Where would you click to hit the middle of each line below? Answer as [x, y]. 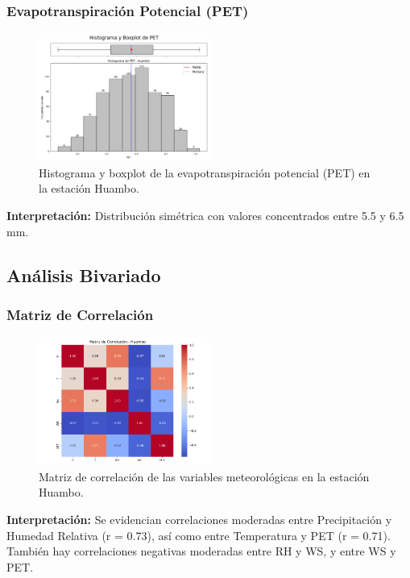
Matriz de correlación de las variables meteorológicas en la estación [204, 476]
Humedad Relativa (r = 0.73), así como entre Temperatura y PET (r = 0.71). [199, 535]
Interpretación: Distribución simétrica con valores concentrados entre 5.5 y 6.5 [205, 215]
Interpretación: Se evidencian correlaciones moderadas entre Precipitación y [199, 519]
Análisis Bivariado [84, 274]
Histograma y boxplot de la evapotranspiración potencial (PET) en [205, 172]
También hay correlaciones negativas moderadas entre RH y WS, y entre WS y [201, 551]
